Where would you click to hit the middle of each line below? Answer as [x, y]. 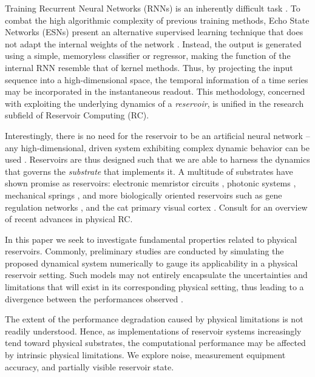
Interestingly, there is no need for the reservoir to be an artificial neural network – [157, 135]
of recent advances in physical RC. [69, 219]
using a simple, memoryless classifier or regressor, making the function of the [148, 56]
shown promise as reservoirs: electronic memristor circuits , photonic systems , [151, 183]
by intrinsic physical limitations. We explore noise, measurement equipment [145, 355]
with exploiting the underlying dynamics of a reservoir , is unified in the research [154, 103]
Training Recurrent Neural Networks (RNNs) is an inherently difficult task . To [153, 8]
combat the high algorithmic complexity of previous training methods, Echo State [157, 20]
